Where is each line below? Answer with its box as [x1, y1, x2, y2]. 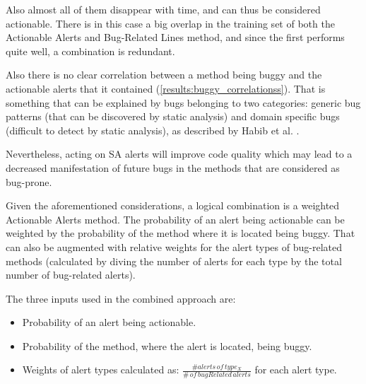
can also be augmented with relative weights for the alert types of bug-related [6, 239, 342, 254]
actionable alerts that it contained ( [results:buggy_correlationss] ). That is [6, 81, 326, 95]
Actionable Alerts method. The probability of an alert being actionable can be [6, 211, 345, 226]
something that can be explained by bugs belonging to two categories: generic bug [6, 95, 361, 110]
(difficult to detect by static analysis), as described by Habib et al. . [6, 122, 300, 137]
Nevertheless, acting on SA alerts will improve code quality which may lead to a [6, 146, 353, 161]
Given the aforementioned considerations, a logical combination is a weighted [6, 198, 340, 213]
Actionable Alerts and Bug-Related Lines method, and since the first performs [6, 30, 345, 45]
